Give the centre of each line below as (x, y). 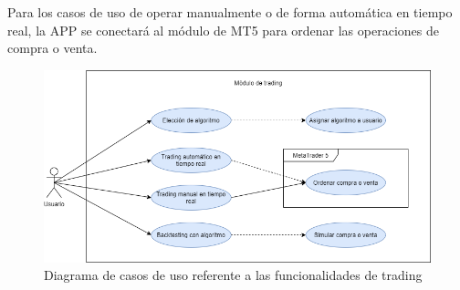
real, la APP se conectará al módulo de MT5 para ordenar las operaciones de (223, 30)
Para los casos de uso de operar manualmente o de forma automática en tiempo (230, 12)
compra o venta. (52, 48)
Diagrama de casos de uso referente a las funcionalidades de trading (233, 275)
